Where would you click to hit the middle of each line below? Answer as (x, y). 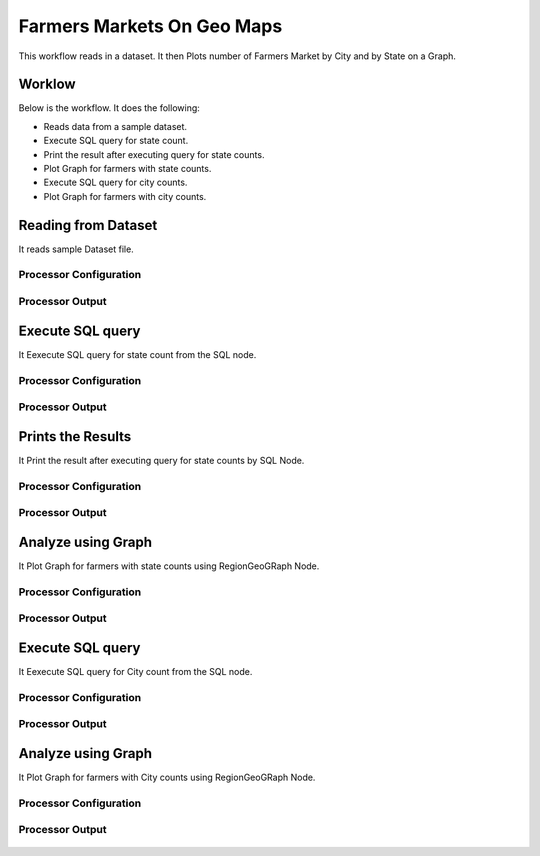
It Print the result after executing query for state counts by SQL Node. (161, 460)
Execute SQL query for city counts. (115, 182)
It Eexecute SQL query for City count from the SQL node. (135, 671)
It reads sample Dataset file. (76, 249)
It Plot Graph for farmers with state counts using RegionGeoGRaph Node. (169, 566)
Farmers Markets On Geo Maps (150, 26)
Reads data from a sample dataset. (115, 126)
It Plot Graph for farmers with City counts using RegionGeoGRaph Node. (167, 777)
